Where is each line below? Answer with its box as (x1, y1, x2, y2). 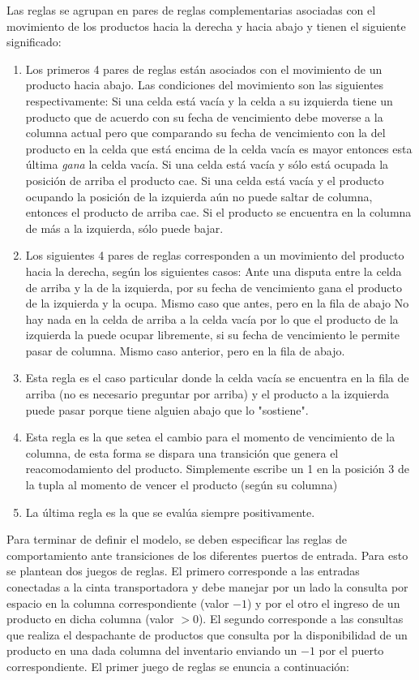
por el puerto (319, 642, 384, 659)
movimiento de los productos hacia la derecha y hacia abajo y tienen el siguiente (6, 17, 406, 34)
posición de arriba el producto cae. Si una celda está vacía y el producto (25, 171, 384, 188)
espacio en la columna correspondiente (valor (6, 594, 229, 611)
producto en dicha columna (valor (6, 610, 174, 627)
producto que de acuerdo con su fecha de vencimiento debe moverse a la (25, 108, 383, 125)
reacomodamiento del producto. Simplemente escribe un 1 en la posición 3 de (25, 460, 409, 477)
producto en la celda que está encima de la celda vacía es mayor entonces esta (25, 140, 413, 157)
